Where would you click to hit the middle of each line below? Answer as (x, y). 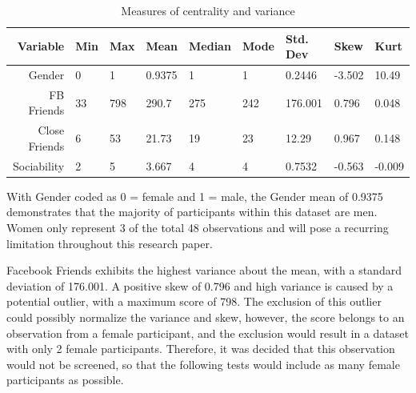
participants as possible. (65, 380)
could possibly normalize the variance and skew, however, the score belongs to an (206, 317)
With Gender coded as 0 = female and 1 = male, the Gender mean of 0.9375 (195, 196)
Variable (41, 46)
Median (210, 46)
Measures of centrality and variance (208, 10)
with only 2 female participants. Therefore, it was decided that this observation (201, 349)
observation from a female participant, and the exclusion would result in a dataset (208, 333)
